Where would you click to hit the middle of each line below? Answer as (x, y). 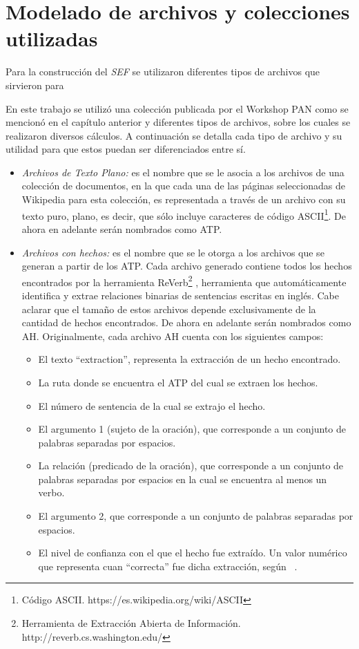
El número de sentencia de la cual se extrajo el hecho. (152, 405)
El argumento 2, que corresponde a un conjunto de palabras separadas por (196, 516)
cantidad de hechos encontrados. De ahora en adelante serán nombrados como (186, 322)
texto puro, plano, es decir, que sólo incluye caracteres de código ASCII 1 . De (184, 214)
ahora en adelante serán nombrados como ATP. (122, 228)
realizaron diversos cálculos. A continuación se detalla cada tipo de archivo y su (174, 135)
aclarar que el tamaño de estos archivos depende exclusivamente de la (169, 309)
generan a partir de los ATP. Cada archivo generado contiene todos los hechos (187, 266)
